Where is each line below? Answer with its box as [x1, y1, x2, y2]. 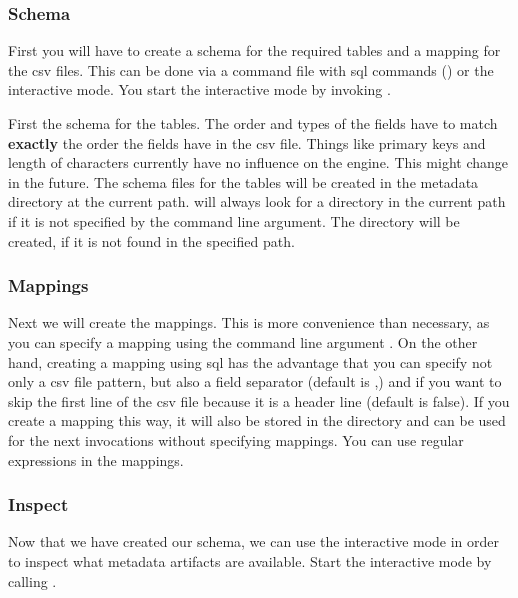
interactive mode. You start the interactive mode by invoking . [8, 79, 391, 100]
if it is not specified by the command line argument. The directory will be [8, 210, 460, 231]
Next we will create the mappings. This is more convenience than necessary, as [8, 312, 490, 333]
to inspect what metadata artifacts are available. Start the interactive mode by [8, 550, 492, 571]
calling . [8, 570, 57, 591]
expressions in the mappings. [8, 449, 184, 470]
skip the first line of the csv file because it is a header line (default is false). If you [8, 390, 510, 411]
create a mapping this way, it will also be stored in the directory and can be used [8, 410, 506, 431]
